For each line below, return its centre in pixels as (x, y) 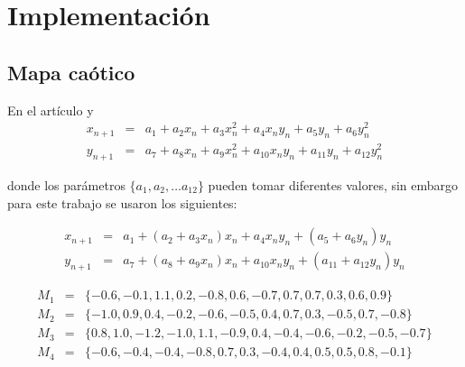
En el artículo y (51, 110)
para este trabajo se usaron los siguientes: (122, 202)
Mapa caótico (71, 72)
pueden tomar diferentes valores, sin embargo (333, 184)
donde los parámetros (66, 184)
